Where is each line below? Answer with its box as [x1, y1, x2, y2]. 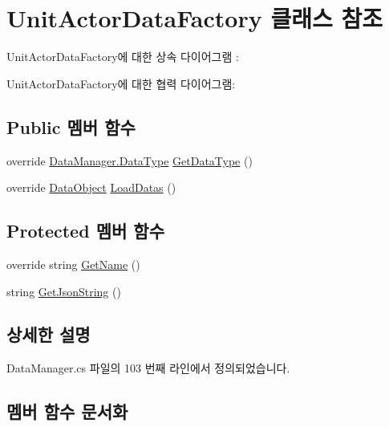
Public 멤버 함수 [6, 114, 136, 139]
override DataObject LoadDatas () [6, 179, 176, 196]
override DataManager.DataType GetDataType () [6, 152, 253, 169]
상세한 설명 [6, 322, 91, 347]
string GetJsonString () [6, 283, 121, 299]
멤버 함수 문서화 [6, 399, 128, 424]
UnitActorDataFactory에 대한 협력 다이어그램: [6, 75, 236, 91]
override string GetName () [6, 255, 140, 272]
